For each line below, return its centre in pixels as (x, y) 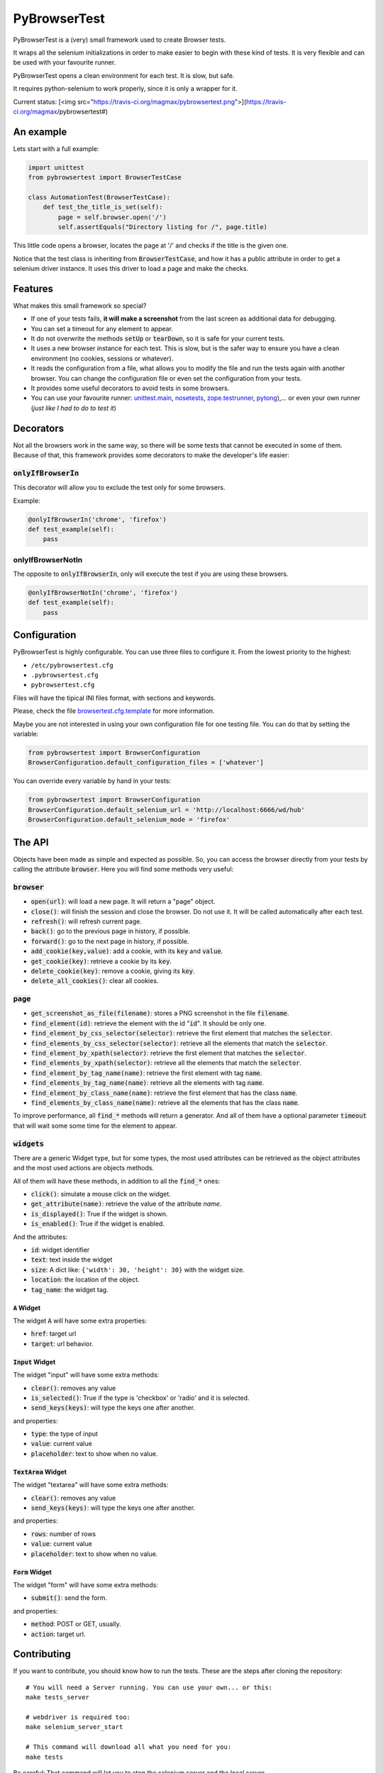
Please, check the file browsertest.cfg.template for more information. (114, 711)
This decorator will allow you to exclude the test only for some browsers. (119, 488)
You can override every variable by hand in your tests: (92, 781)
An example (40, 132)
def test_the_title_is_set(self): (103, 207)
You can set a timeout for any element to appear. (102, 328)
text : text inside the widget (72, 1260)
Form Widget (33, 1572)
